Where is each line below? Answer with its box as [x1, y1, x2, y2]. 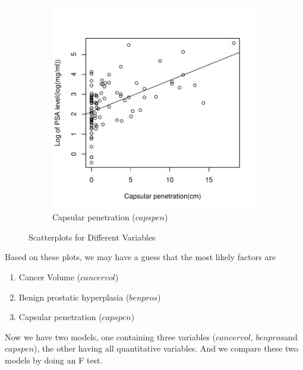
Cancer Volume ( [18, 270, 81, 283]
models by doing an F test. [5, 353, 103, 366]
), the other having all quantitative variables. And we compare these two [34, 342, 298, 355]
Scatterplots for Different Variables [29, 230, 156, 243]
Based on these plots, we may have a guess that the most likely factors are [5, 251, 276, 263]
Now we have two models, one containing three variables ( [5, 330, 216, 343]
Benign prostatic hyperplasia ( [18, 290, 130, 303]
